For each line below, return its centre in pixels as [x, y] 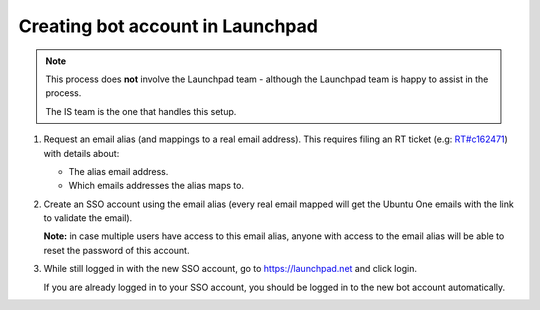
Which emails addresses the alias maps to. [156, 186]
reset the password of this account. [116, 250]
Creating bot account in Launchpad [168, 26]
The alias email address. [118, 171]
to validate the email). [88, 218]
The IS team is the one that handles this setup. [141, 111]
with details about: [81, 153]
